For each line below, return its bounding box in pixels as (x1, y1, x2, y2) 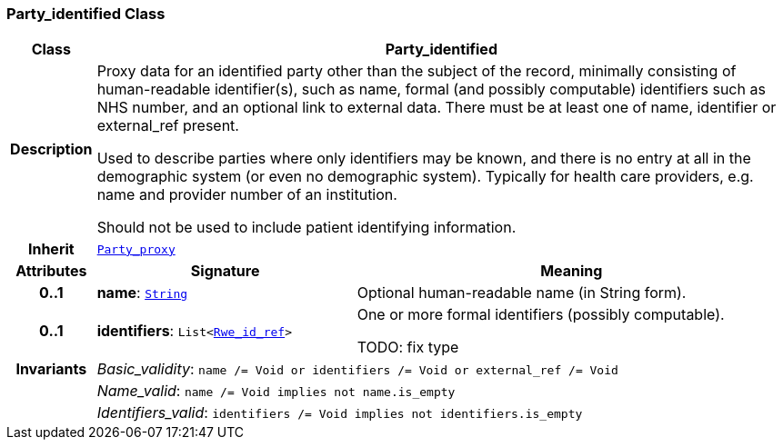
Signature (190, 262, 260, 281)
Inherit (27, 240, 75, 259)
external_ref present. (96, 116, 239, 135)
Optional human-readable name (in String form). (356, 283, 687, 303)
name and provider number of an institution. (96, 185, 397, 204)
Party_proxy (96, 242, 176, 256)
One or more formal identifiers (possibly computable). (356, 305, 725, 324)
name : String (96, 283, 188, 303)
